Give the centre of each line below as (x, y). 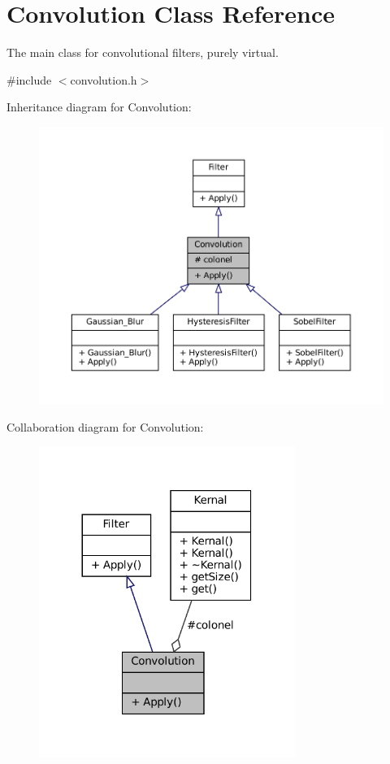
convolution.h (104, 79)
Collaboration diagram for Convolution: (105, 426)
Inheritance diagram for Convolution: (99, 107)
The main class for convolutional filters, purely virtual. (143, 52)
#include (29, 79)
